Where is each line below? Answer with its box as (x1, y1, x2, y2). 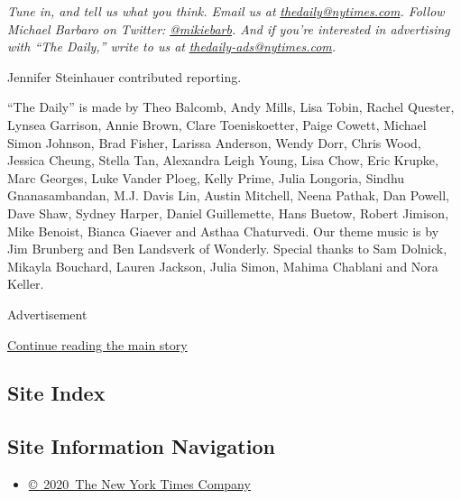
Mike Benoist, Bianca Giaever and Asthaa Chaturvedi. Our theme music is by (7, 221, 439, 240)
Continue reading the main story (7, 335, 188, 354)
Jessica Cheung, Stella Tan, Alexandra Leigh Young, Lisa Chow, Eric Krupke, (7, 151, 438, 170)
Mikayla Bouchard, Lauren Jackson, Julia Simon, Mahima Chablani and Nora (7, 256, 438, 275)
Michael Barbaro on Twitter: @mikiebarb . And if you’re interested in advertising (7, 19, 450, 38)
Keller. (7, 274, 44, 293)
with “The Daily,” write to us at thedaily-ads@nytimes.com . (7, 37, 337, 56)
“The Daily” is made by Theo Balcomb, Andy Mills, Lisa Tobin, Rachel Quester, (7, 97, 455, 116)
